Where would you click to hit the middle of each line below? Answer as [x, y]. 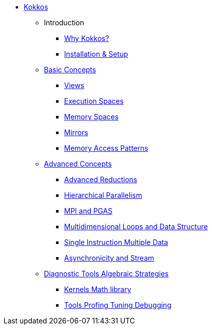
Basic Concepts [70, 70]
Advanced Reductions [101, 179]
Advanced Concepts [78, 164]
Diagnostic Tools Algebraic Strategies [107, 274]
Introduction [64, 23]
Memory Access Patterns [106, 148]
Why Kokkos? [87, 38]
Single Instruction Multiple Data [116, 242]
